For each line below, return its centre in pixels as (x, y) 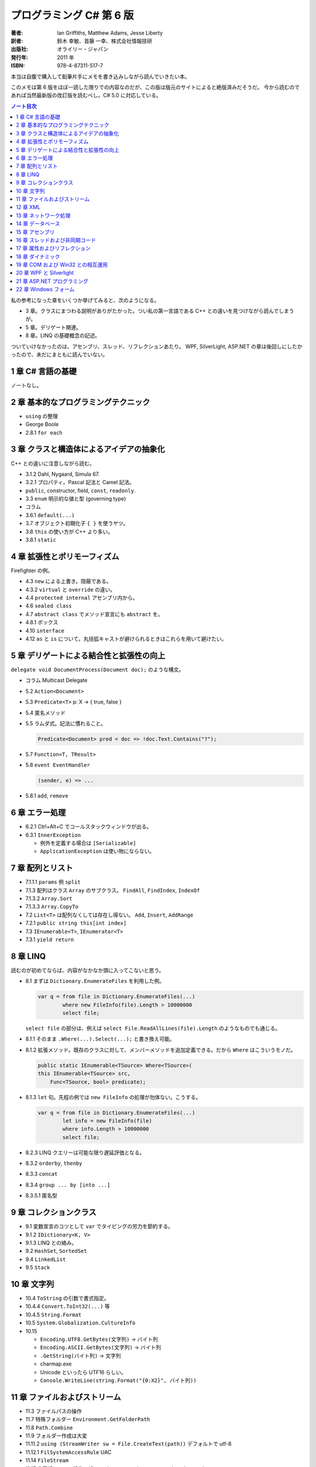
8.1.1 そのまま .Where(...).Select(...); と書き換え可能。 (100, 1039)
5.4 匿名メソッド (45, 712)
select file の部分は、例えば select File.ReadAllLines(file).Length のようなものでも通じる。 (153, 1028)
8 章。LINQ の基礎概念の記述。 (63, 336)
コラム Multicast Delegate (56, 680)
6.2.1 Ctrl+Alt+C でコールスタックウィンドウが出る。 (89, 827)
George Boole (42, 424)
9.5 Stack (38, 1267)
